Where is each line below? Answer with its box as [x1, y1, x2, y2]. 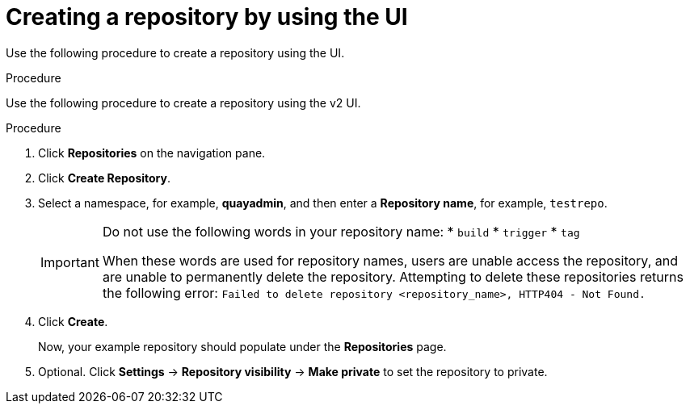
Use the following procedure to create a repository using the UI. [6, 45, 345, 60]
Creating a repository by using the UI [6, 3, 408, 31]
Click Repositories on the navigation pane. [38, 145, 266, 160]
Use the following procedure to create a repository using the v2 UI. [6, 95, 361, 110]
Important [40, 253, 99, 270]
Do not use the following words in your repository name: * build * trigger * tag [102, 223, 580, 240]
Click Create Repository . [38, 170, 170, 185]
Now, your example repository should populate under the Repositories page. [38, 339, 447, 354]
